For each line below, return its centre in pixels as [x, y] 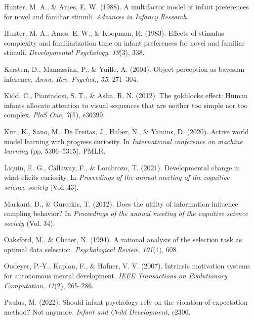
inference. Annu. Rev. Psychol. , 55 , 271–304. [71, 79]
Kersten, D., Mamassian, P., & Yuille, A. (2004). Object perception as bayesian [124, 69]
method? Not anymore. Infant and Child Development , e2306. [97, 311]
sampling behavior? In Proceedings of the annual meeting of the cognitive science [126, 213]
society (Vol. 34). [30, 223]
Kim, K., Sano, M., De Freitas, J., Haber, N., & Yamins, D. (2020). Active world [127, 131]
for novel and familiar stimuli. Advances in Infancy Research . [96, 16]
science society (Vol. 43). [41, 187]
